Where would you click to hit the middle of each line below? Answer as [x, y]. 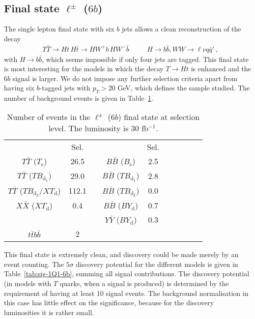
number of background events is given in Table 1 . [79, 98]
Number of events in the [49, 116]
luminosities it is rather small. [49, 312]
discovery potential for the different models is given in [157, 264]
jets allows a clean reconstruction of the [181, 29]
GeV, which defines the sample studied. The [184, 88]
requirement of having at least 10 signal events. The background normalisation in [126, 293]
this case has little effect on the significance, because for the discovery [109, 303]
